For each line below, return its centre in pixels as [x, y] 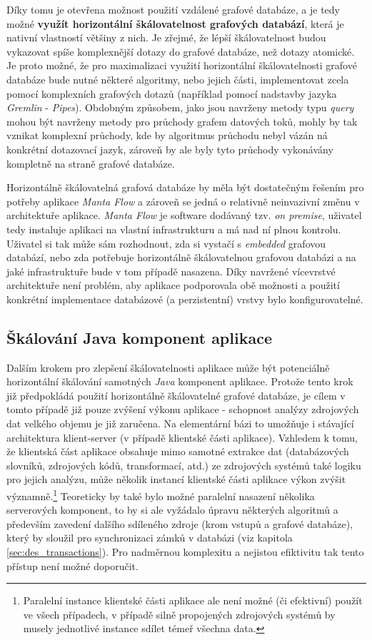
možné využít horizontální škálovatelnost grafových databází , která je [175, 23]
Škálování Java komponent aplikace [139, 337]
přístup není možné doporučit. [72, 565]
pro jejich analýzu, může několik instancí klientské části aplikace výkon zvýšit [176, 479]
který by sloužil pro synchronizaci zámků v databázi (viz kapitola [150, 538]
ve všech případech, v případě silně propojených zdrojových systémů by [179, 614]
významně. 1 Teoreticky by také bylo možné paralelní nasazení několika [161, 495]
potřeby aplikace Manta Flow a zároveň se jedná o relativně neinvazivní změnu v [183, 201]
